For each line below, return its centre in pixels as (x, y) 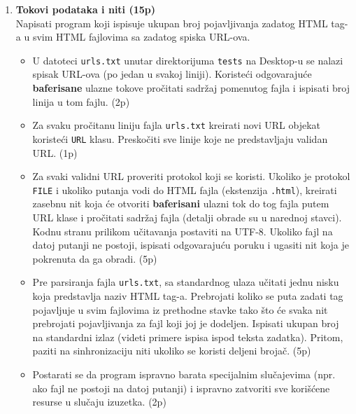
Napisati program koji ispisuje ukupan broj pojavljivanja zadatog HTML (172, 23)
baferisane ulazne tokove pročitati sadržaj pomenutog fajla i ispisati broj (191, 88)
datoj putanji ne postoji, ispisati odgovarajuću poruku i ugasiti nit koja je (191, 245)
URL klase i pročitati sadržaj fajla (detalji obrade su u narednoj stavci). (187, 217)
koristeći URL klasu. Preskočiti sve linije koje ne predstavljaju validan (180, 138)
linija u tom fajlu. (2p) (81, 101)
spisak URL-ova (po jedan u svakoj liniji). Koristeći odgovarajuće (172, 74)
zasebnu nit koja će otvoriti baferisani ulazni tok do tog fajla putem (181, 203)
